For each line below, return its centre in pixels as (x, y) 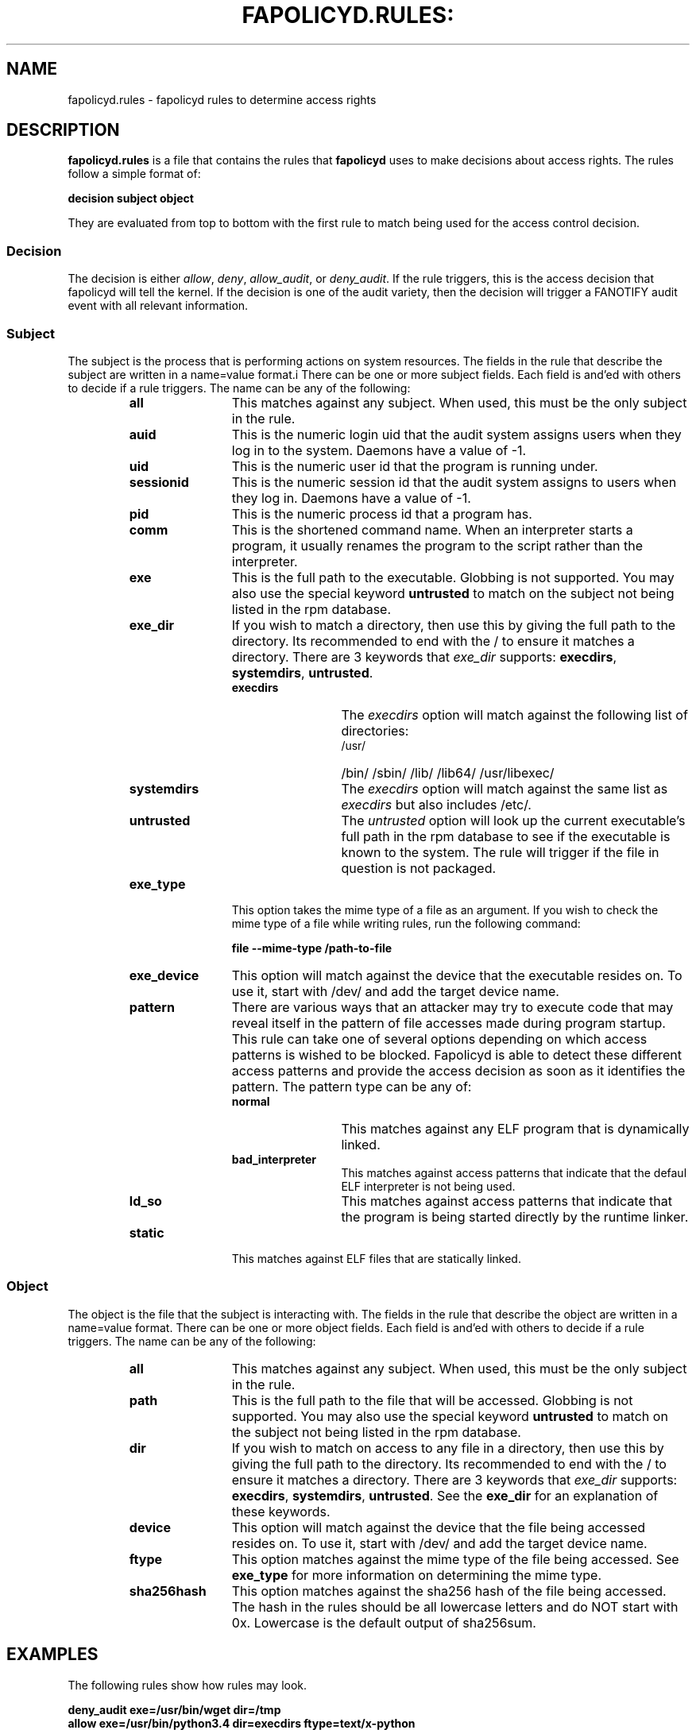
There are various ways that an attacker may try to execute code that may (452, 1007)
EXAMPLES (52, 1655)
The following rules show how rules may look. (188, 1685)
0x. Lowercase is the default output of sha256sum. (384, 1622)
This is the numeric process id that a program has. (382, 514)
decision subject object (131, 199)
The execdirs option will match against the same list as (505, 788)
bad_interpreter (274, 1159)
